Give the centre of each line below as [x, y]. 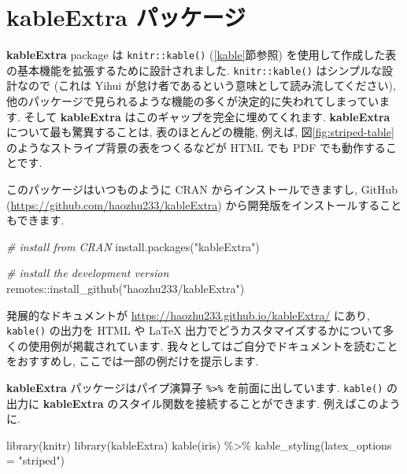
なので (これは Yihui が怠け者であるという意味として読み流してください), [206, 85]
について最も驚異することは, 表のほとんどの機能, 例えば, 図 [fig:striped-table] [200, 132]
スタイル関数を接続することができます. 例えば [237, 403]
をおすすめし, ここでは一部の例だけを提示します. [133, 361]
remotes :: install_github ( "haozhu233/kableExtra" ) [126, 288]
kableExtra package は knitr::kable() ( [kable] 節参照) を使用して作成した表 [202, 55]
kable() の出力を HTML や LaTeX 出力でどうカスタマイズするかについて [195, 330]
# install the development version [88, 273]
